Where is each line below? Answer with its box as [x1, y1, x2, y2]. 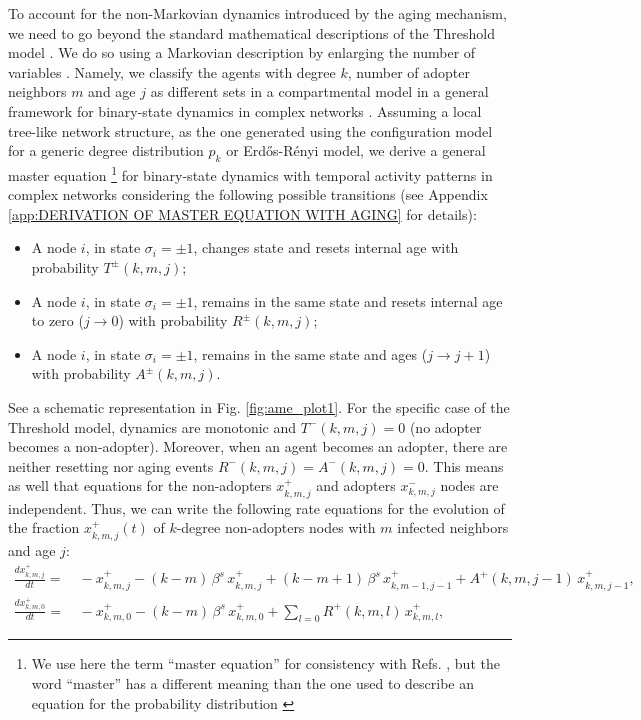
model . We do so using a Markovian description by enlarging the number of [8, 42, 476, 63]
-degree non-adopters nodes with [176, 517, 376, 538]
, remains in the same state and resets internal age [193, 290, 503, 311]
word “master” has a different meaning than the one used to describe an [31, 672, 474, 693]
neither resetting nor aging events [8, 455, 214, 476]
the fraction [8, 517, 80, 538]
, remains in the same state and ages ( [193, 343, 428, 364]
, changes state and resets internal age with [193, 237, 459, 258]
